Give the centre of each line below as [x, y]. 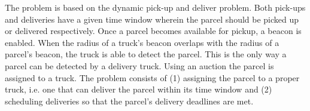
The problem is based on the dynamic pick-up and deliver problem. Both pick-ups [155, 7]
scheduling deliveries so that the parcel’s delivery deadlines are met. [129, 101]
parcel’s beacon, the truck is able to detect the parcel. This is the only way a [146, 54]
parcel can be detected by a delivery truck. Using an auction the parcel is [139, 65]
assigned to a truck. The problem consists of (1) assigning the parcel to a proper [152, 77]
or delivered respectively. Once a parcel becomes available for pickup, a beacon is [153, 31]
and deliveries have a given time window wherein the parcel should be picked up [152, 19]
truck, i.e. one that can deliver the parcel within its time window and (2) [139, 89]
